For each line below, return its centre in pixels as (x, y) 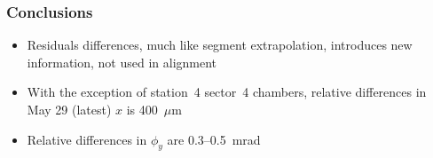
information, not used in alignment (122, 62)
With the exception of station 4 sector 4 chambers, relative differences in (227, 92)
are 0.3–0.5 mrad (214, 139)
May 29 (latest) (69, 109)
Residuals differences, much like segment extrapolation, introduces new (220, 45)
